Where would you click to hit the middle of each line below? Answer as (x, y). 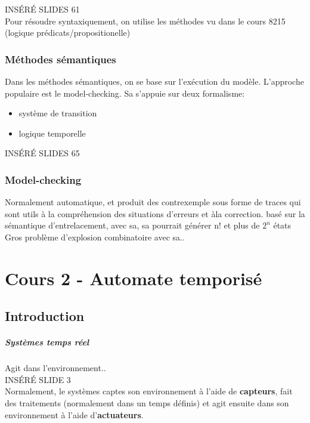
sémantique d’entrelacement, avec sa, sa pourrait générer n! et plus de (132, 225)
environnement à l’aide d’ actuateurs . (74, 414)
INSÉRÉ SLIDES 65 (42, 153)
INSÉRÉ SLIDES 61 (42, 9)
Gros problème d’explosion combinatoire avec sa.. (95, 237)
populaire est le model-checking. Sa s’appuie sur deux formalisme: (125, 93)
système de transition (58, 113)
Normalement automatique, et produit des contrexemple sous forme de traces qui (153, 202)
